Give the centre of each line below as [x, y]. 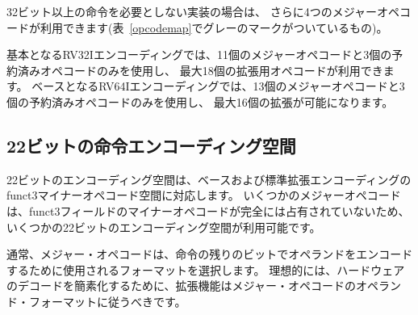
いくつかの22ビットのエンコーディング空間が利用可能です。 [164, 227]
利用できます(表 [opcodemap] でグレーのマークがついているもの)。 [214, 27]
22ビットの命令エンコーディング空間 [151, 145]
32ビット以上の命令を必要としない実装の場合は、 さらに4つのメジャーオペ [203, 11]
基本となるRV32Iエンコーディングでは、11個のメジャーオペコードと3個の [199, 55]
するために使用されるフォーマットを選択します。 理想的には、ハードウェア [206, 269]
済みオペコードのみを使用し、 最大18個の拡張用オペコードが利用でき [200, 70]
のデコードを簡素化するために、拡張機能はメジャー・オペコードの [181, 286]
